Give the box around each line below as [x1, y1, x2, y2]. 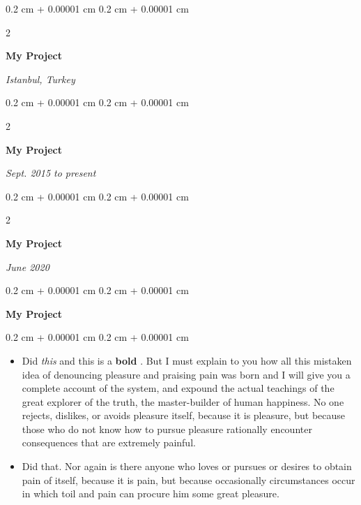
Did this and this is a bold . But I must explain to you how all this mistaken [22, 353, 352, 367]
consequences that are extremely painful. [22, 435, 196, 450]
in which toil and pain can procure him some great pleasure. [22, 486, 279, 501]
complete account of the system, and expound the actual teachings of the [22, 381, 335, 395]
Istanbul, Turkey [6, 71, 75, 86]
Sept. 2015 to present [6, 166, 96, 180]
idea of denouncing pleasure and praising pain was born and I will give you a [22, 367, 351, 381]
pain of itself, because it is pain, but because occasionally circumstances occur [22, 472, 355, 487]
